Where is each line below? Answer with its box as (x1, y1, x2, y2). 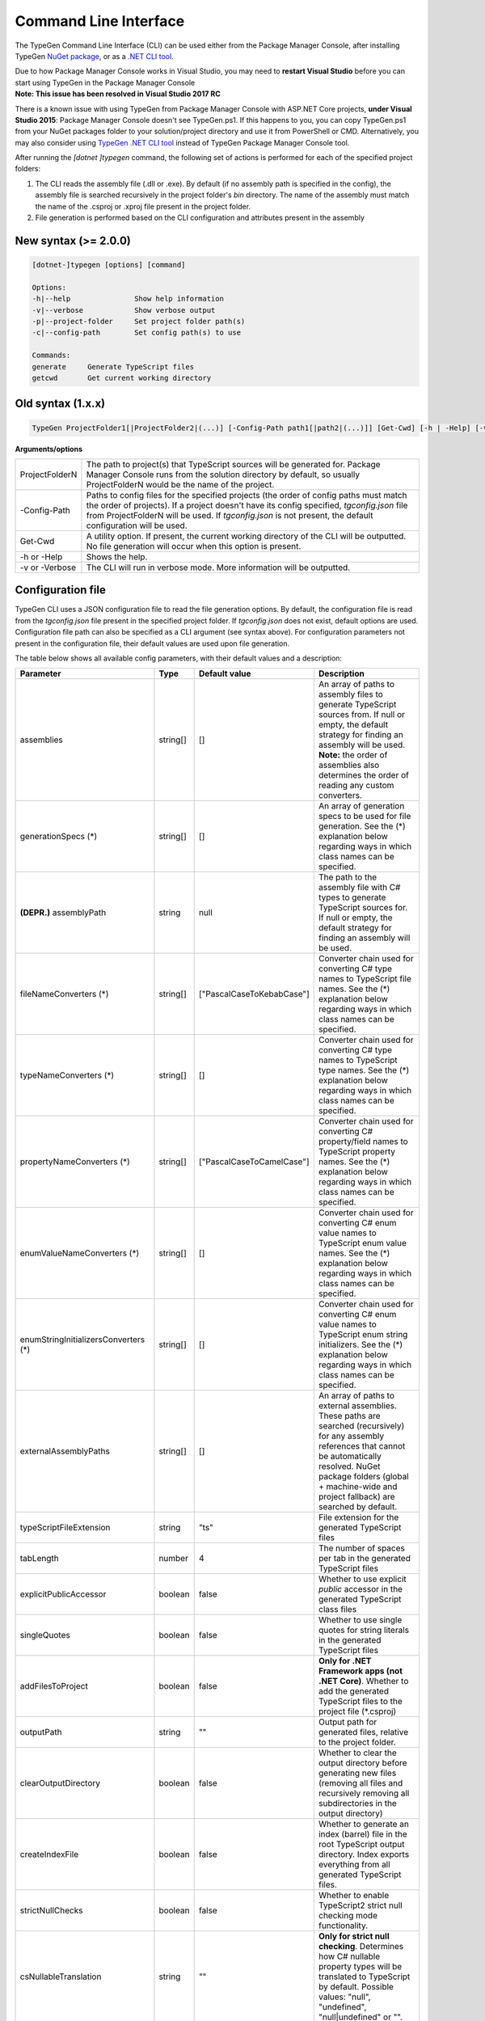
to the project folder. (318, 1736, 396, 1748)
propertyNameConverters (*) (19, 1156, 131, 1167)
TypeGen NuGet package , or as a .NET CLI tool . (15, 51, 174, 61)
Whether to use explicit (318, 1573, 407, 1584)
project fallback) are (318, 1491, 395, 1503)
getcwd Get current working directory (32, 373, 212, 382)
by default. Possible (318, 1981, 394, 1993)
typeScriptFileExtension (19, 1522, 111, 1534)
